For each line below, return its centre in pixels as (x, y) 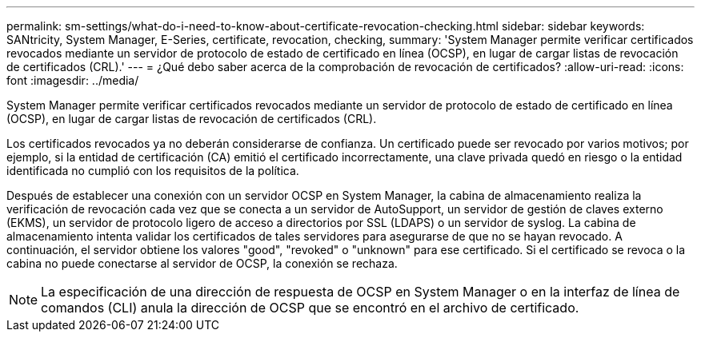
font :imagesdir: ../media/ (73, 80)
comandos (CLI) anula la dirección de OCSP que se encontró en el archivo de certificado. (310, 308)
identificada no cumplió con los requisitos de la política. (153, 171)
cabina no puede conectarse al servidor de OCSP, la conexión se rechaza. (202, 263)
